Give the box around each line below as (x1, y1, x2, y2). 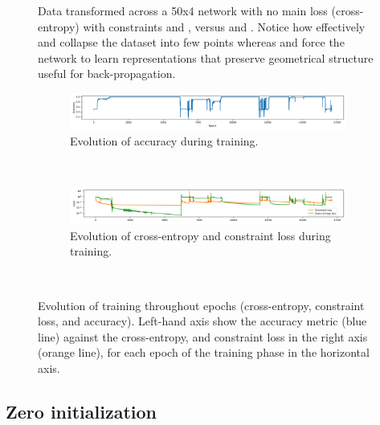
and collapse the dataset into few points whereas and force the (38, 34, 345, 51)
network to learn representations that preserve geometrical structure (38, 49, 374, 66)
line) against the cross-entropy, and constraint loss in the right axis (38, 328, 368, 345)
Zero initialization (6, 398, 157, 423)
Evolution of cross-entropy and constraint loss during (70, 227, 331, 243)
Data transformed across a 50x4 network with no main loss (38, 2, 328, 18)
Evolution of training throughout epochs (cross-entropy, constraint (38, 296, 365, 313)
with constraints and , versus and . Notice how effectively (83, 18, 366, 35)
